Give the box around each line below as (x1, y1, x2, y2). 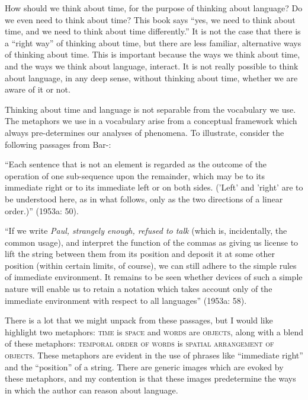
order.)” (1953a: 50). (5, 204, 79, 217)
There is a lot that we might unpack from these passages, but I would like (5, 314, 273, 326)
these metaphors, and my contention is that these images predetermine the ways (5, 372, 296, 385)
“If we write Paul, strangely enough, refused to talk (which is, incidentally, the (5, 224, 287, 237)
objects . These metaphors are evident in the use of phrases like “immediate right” (5, 349, 303, 361)
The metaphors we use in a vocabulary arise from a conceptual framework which (5, 115, 297, 127)
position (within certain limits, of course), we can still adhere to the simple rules (5, 259, 297, 271)
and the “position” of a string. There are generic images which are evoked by (5, 360, 284, 373)
